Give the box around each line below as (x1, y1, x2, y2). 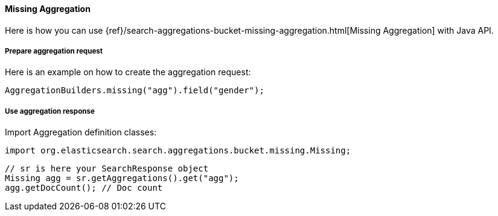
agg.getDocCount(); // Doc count (5, 183, 163, 193)
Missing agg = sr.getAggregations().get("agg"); (5, 173, 239, 184)
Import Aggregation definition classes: (5, 127, 157, 138)
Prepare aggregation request (5, 47, 103, 55)
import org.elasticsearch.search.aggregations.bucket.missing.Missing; (5, 146, 351, 156)
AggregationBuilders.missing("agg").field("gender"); (5, 85, 264, 96)
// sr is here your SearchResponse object (5, 164, 209, 174)
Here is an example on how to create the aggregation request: (5, 67, 251, 78)
